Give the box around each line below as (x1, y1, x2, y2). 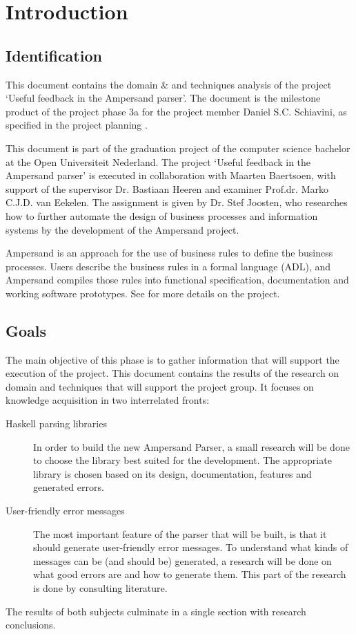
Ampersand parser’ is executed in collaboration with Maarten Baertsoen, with (6, 168, 336, 183)
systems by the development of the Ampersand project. (6, 222, 239, 236)
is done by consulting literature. (33, 581, 168, 595)
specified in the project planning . (6, 118, 148, 132)
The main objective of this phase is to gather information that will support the (6, 352, 339, 366)
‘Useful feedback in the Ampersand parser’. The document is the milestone (6, 91, 321, 105)
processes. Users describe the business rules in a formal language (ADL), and (6, 259, 331, 273)
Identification (6, 44, 102, 66)
